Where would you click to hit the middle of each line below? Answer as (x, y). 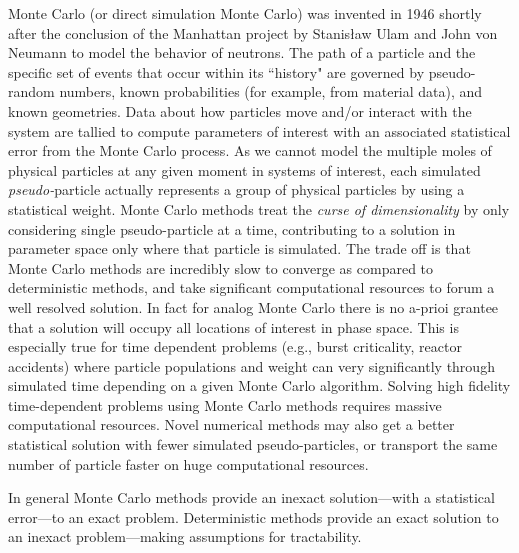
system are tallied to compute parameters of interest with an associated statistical (259, 130)
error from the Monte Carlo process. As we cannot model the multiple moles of (250, 150)
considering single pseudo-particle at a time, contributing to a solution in (232, 228)
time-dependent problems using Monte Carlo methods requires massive (225, 404)
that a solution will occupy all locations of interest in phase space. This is (233, 326)
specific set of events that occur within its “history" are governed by (216, 71)
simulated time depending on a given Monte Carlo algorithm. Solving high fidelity (259, 385)
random (31, 91)
